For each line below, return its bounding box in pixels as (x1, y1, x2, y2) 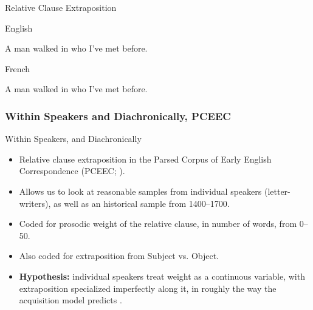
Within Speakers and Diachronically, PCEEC (5, 108, 231, 123)
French (5, 62, 30, 75)
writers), (19, 197, 51, 209)
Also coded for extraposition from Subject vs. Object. (19, 249, 219, 262)
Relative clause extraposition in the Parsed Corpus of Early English (19, 152, 272, 165)
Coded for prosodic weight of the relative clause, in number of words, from (19, 217, 297, 230)
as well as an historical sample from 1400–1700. (53, 197, 230, 209)
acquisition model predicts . (19, 294, 122, 306)
